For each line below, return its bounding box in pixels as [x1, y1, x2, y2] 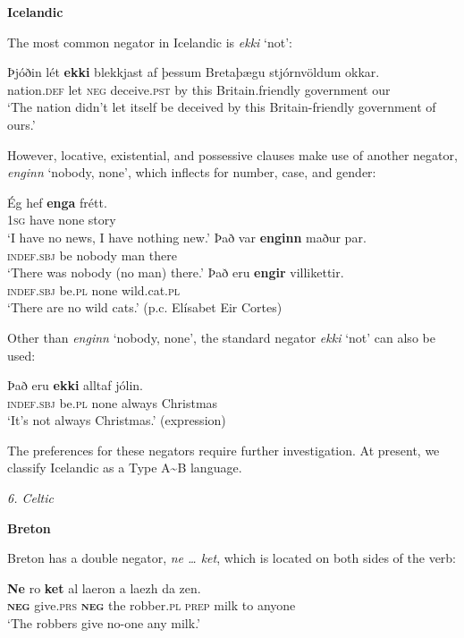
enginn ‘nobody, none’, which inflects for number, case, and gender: [7, 163, 376, 182]
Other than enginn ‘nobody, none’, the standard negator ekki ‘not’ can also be [7, 328, 435, 346]
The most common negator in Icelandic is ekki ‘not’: [7, 32, 292, 51]
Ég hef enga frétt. [7, 192, 107, 211]
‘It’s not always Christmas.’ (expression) [7, 411, 226, 430]
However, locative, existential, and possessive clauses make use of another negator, [7, 145, 458, 164]
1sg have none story [7, 210, 116, 229]
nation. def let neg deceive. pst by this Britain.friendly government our [7, 80, 391, 98]
